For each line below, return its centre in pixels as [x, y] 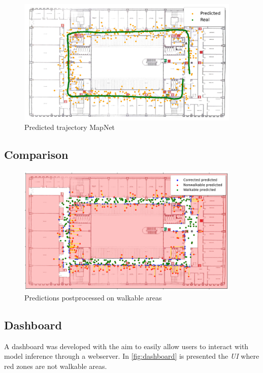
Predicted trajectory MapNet [70, 127]
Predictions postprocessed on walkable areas [93, 297]
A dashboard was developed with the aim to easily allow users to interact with [126, 346]
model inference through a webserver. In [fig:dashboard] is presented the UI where [132, 356]
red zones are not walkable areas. [56, 366]
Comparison [36, 155]
